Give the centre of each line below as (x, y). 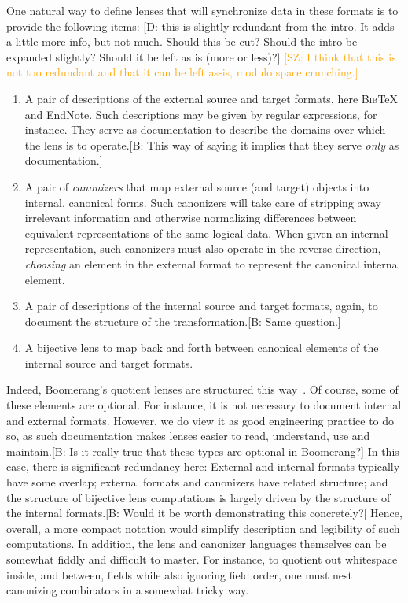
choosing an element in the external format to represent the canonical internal (213, 263)
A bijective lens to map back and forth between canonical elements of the (202, 348)
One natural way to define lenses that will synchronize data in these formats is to (202, 10)
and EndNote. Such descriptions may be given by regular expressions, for (201, 114)
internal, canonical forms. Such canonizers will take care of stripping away (203, 202)
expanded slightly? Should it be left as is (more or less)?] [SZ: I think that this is (201, 56)
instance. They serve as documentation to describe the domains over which (205, 129)
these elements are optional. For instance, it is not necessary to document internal (204, 405)
